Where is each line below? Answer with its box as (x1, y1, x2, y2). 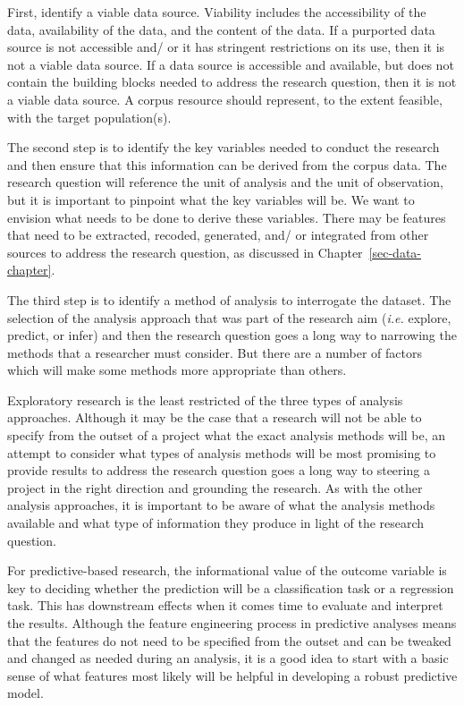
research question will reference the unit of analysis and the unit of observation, (7, 173, 443, 191)
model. (7, 684, 44, 702)
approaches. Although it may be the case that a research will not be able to (7, 408, 422, 427)
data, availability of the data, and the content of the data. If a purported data (7, 20, 435, 38)
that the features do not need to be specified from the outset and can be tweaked (7, 631, 451, 650)
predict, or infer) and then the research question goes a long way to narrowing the (7, 326, 457, 344)
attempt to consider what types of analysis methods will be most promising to (7, 443, 436, 462)
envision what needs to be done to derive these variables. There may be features (7, 208, 446, 226)
